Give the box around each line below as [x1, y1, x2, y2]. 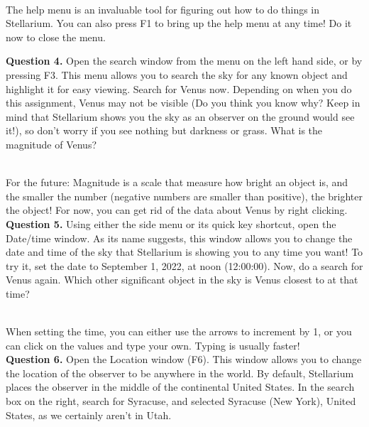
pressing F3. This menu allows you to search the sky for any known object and [6, 67, 348, 82]
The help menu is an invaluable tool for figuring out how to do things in [6, 1, 320, 16]
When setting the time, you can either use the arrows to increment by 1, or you [6, 324, 352, 339]
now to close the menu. [6, 29, 106, 44]
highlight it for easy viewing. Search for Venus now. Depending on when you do [6, 81, 352, 96]
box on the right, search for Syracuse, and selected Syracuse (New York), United [6, 394, 356, 409]
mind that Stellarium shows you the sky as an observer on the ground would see [6, 109, 355, 124]
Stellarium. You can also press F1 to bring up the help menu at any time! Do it [6, 16, 352, 31]
